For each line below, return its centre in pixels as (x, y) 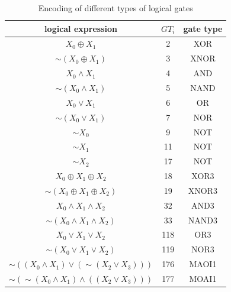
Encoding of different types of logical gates (115, 8)
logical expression (81, 28)
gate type (203, 28)
